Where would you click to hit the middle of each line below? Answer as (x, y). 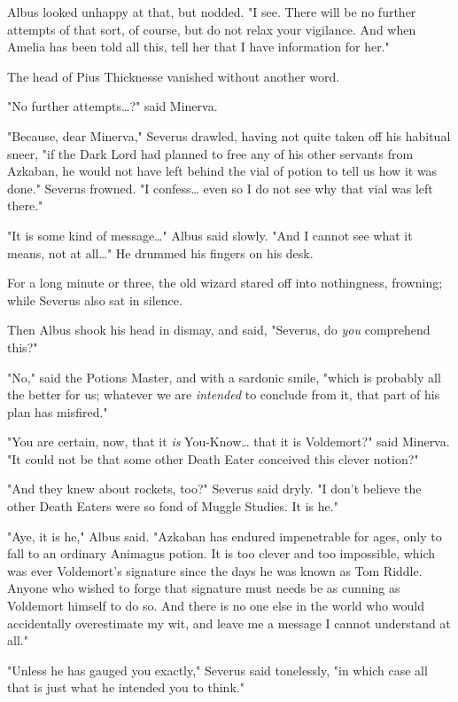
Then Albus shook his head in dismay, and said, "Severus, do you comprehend (219, 330)
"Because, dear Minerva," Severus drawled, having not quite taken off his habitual (229, 135)
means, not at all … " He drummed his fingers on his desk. (160, 252)
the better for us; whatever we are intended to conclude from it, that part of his (224, 394)
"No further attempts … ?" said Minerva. (113, 106)
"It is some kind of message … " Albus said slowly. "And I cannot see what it (210, 235)
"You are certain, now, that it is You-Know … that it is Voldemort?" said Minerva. (229, 442)
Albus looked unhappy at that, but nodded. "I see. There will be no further (212, 12)
